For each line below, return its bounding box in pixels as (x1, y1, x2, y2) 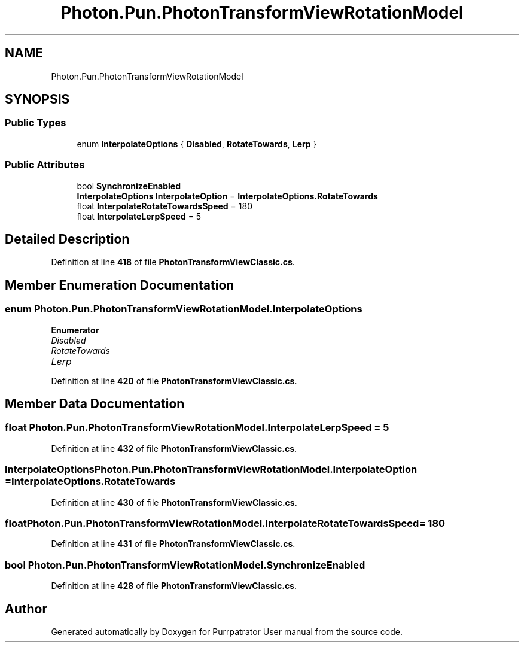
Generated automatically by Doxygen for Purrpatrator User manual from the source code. (51, 626, 403, 637)
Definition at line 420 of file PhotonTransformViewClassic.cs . (51, 375, 297, 386)
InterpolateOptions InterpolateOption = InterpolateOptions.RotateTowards (77, 190, 378, 201)
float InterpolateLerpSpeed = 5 (77, 211, 202, 221)
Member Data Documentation (5, 396, 185, 412)
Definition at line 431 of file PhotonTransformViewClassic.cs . (51, 539, 295, 549)
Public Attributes (5, 159, 85, 171)
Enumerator (51, 324, 99, 335)
